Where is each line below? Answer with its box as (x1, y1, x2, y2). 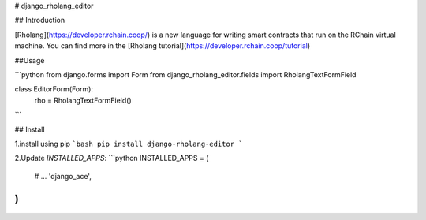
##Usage (14, 55, 45, 65)
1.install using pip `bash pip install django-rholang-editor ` (14, 139, 243, 148)
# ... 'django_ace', (34, 171, 92, 181)
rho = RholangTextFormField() (34, 95, 132, 105)
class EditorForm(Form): (14, 84, 94, 94)
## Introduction (14, 16, 65, 25)
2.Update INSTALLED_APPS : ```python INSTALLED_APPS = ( (14, 154, 209, 163)
